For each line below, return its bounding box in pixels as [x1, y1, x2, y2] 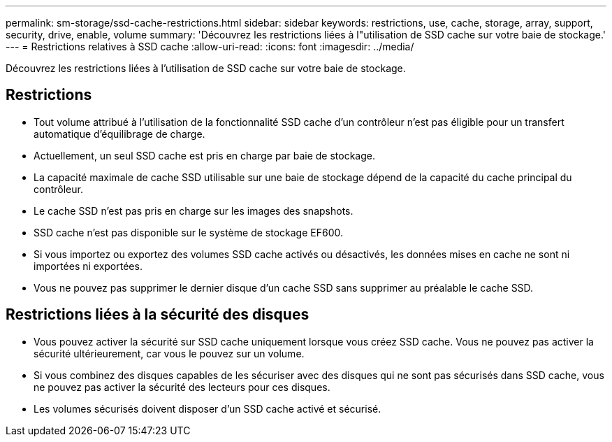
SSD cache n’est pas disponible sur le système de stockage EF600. [34, 226, 343, 238]
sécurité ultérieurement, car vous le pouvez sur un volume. [34, 347, 305, 359]
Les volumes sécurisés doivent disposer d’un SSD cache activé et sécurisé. [34, 402, 381, 415]
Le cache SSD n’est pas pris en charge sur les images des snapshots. [34, 204, 354, 217]
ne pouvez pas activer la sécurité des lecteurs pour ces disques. [34, 380, 330, 393]
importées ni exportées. [34, 259, 143, 272]
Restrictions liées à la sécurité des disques [6, 306, 309, 324]
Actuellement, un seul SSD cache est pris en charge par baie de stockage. [34, 149, 375, 162]
